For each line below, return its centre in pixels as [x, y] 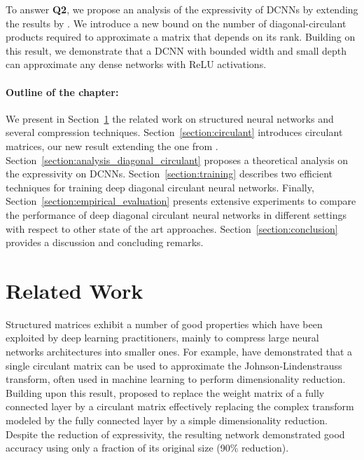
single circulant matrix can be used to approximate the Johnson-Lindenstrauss [174, 365]
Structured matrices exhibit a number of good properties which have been [164, 324]
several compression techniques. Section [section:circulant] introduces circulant [174, 132]
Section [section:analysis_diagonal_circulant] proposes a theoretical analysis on [177, 160]
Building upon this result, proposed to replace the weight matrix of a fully [165, 392]
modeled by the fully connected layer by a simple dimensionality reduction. [167, 420]
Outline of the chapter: [62, 92]
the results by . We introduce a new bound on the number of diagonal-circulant [176, 23]
